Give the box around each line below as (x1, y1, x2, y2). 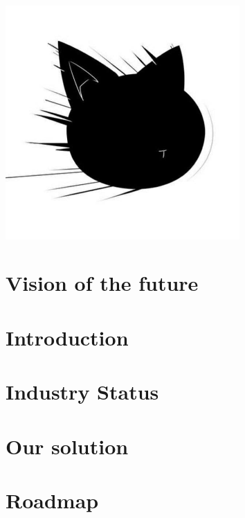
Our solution (6, 431, 129, 460)
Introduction (6, 323, 129, 351)
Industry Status (6, 377, 159, 406)
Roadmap (6, 485, 99, 514)
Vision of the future (6, 269, 199, 297)
